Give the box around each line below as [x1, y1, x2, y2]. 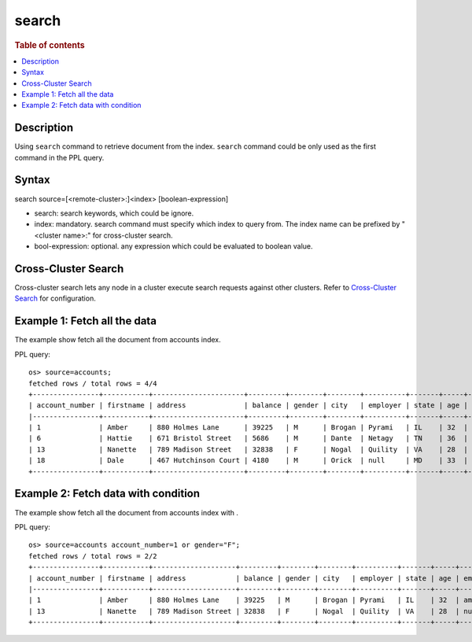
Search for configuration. [14, 293, 96, 303]
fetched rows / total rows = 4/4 [28, 378, 157, 388]
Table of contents [14, 39, 86, 50]
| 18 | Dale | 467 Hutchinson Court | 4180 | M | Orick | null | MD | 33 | [28, 456, 468, 465]
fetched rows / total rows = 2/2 [28, 552, 157, 560]
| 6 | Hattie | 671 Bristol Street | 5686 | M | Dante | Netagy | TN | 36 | [28, 434, 468, 443]
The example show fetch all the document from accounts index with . [14, 507, 239, 517]
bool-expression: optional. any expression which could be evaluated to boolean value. [34, 242, 314, 251]
